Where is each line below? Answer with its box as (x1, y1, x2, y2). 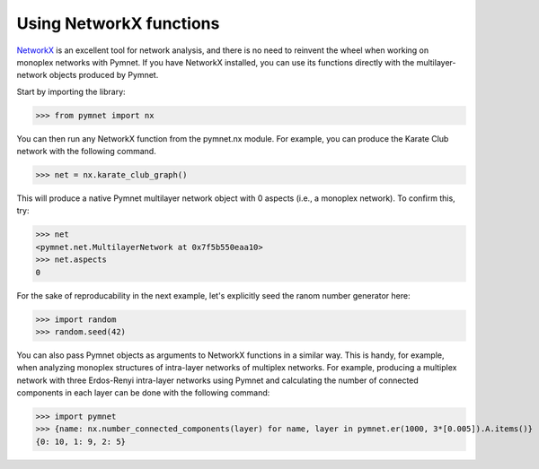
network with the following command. (16, 146, 156, 157)
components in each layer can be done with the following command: (16, 387, 270, 398)
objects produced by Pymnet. (49, 70, 159, 81)
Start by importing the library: (16, 86, 126, 97)
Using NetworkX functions (16, 13, 220, 33)
